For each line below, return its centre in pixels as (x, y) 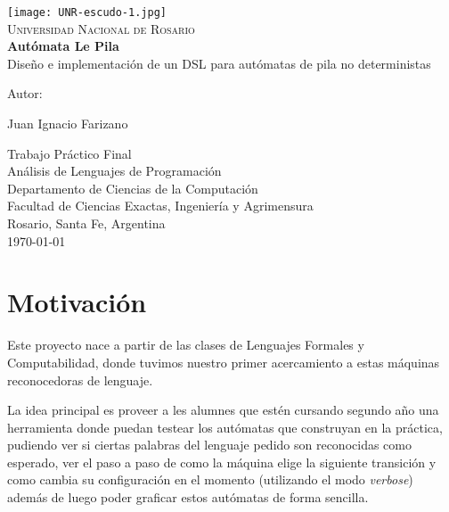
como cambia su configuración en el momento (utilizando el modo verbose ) (210, 479)
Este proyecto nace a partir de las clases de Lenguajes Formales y (186, 345)
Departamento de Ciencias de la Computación (133, 188)
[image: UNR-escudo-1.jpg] (87, 12)
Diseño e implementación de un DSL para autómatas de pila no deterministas (219, 63)
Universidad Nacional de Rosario (101, 28)
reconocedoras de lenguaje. (80, 380)
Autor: (25, 93)
